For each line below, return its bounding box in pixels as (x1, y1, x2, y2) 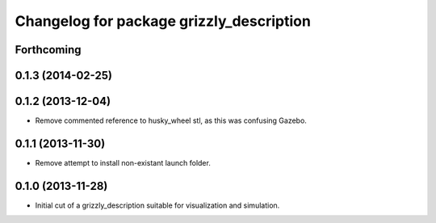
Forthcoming (15, 43, 82, 57)
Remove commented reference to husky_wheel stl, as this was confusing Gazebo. (35, 116, 307, 125)
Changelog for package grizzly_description (15, 12, 311, 30)
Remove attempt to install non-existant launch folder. (35, 158, 212, 167)
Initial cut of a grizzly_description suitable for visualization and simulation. (35, 200, 280, 210)
